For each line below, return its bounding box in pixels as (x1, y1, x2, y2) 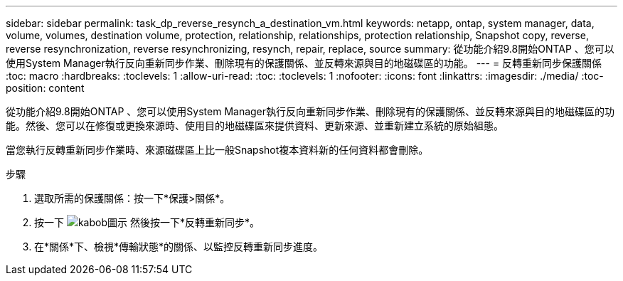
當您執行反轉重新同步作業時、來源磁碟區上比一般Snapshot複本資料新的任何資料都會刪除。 (6, 144, 429, 156)
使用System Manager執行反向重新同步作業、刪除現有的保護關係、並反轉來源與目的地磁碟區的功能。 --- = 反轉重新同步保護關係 (6, 57, 602, 69)
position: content (6, 82, 85, 94)
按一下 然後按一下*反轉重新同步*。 (34, 216, 260, 228)
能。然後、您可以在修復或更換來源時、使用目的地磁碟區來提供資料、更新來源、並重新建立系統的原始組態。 (6, 120, 504, 132)
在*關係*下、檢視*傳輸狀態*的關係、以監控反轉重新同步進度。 (34, 240, 324, 253)
